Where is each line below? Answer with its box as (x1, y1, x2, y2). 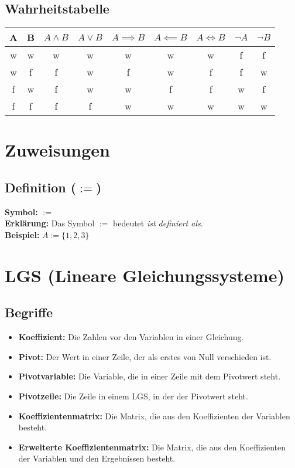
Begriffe (5, 303, 53, 321)
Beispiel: (5, 228, 40, 240)
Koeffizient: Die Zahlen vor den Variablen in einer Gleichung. (18, 331, 244, 343)
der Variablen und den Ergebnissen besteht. (18, 452, 176, 464)
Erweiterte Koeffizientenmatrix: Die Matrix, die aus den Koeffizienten (18, 440, 286, 453)
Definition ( (5, 178, 77, 196)
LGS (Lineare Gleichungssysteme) (5, 263, 284, 287)
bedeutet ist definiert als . (112, 217, 203, 229)
